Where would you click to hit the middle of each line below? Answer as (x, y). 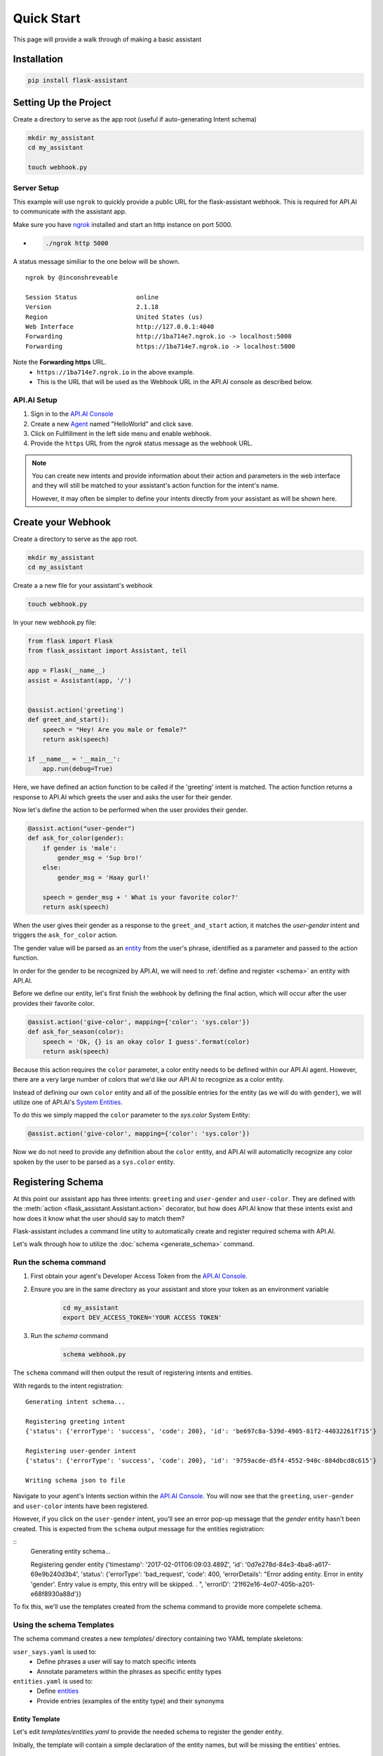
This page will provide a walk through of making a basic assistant (107, 39)
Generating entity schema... (71, 1552)
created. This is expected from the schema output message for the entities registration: (139, 1528)
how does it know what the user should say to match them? (99, 1218)
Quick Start (47, 18)
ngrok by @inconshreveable (72, 278)
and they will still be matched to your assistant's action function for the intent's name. (155, 485)
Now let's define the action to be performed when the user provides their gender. (130, 810)
